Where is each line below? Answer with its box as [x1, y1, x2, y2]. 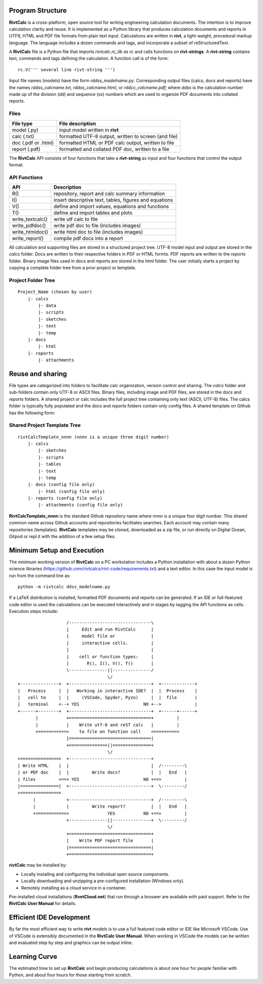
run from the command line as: [9, 573, 71, 578]
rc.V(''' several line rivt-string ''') [18, 67, 115, 73]
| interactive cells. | [66, 640, 154, 646]
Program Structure [9, 6, 67, 15]
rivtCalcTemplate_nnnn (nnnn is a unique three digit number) [18, 434, 169, 440]
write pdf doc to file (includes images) [54, 222, 141, 229]
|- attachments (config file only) [38, 502, 123, 508]
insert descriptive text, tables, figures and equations [54, 197, 173, 204]
